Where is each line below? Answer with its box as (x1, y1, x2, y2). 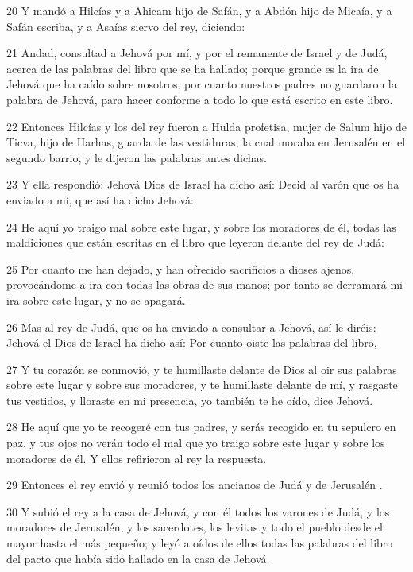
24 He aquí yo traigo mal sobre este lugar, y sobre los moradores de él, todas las (6, 218, 396, 235)
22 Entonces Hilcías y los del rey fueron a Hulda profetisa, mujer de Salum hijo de (6, 118, 407, 134)
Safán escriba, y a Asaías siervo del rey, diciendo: (6, 18, 245, 34)
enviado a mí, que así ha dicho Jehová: (6, 191, 194, 208)
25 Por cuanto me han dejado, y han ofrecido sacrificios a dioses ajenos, (6, 260, 355, 277)
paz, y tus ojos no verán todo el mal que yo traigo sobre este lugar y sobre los (6, 434, 385, 451)
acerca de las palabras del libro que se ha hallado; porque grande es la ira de (6, 60, 379, 76)
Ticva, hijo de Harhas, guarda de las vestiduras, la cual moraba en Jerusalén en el (6, 134, 406, 150)
